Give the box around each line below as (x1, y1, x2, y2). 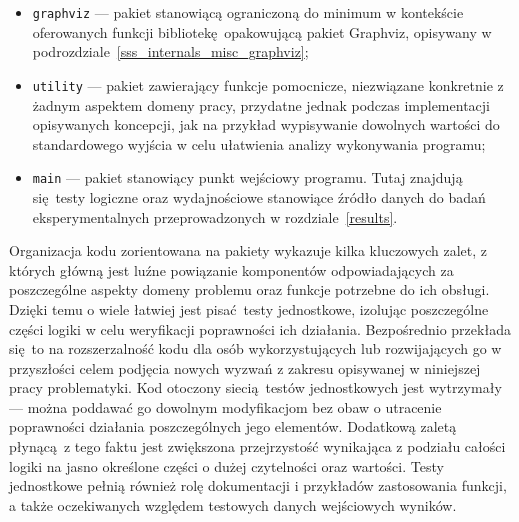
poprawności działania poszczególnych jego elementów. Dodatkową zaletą (9, 416, 457, 437)
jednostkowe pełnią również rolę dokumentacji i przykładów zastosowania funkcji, (9, 475, 507, 496)
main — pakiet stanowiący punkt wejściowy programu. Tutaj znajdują (32, 167, 463, 188)
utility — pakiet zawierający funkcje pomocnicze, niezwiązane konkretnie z (32, 74, 504, 95)
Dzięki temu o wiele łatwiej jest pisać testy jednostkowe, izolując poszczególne (9, 298, 489, 319)
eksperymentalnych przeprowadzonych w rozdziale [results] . (32, 206, 398, 227)
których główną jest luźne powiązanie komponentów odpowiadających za (9, 259, 454, 280)
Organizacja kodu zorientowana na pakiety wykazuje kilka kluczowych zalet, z (9, 240, 488, 261)
